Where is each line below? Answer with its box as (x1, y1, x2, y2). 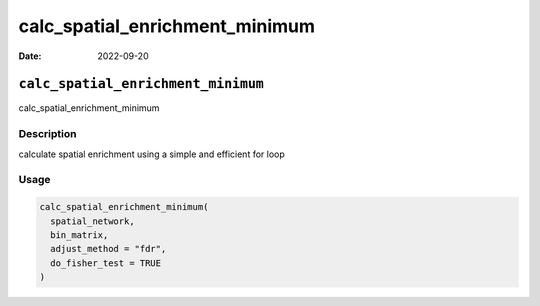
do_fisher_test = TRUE (50, 257, 162, 269)
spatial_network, (50, 215, 135, 227)
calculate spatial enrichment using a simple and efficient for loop (18, 148, 285, 160)
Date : (18, 50, 42, 62)
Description (18, 127, 77, 141)
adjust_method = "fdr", (50, 243, 167, 255)
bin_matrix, (50, 229, 109, 240)
